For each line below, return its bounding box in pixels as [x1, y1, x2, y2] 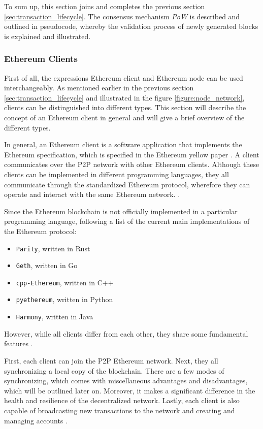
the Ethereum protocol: [4, 225, 77, 236]
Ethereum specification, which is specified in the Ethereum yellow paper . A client [4, 149, 259, 159]
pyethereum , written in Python [16, 294, 113, 305]
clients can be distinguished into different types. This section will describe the [4, 102, 246, 113]
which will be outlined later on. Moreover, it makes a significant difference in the [4, 385, 255, 395]
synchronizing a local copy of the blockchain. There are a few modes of [4, 365, 224, 376]
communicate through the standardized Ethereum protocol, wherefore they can [4, 179, 250, 189]
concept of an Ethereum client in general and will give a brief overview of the [4, 112, 245, 122]
